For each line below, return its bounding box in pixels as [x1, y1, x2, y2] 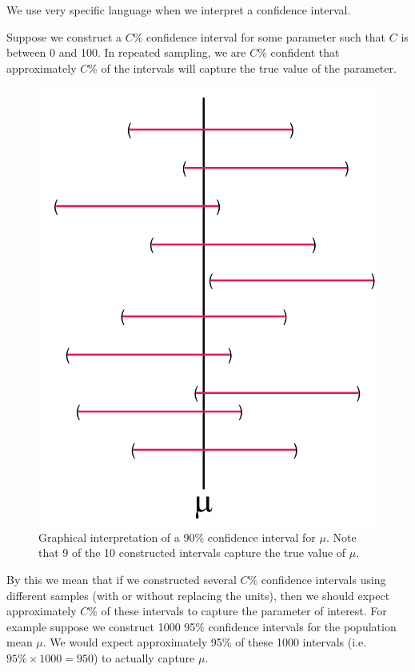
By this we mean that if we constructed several [6, 571, 237, 588]
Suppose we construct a [6, 28, 122, 45]
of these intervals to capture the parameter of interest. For [101, 602, 387, 619]
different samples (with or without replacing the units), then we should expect [6, 587, 390, 603]
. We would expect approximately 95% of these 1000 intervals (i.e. [42, 634, 367, 650]
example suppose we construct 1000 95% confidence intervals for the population [6, 618, 397, 634]
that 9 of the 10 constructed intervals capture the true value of [38, 544, 346, 561]
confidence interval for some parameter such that [146, 28, 386, 45]
